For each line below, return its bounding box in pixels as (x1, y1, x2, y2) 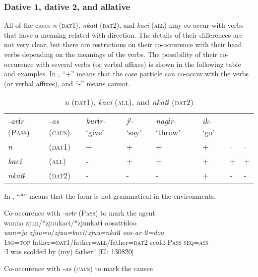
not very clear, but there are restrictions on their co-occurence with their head (4, 39, 242, 50)
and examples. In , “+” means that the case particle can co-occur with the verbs (4, 68, 249, 79)
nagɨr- (156, 115, 177, 127)
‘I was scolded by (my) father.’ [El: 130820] (4, 246, 134, 257)
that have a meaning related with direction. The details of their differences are (4, 29, 243, 40)
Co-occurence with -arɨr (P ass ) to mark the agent (4, 207, 155, 218)
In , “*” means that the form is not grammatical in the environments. (4, 191, 216, 201)
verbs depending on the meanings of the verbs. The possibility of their (4, 49, 217, 59)
